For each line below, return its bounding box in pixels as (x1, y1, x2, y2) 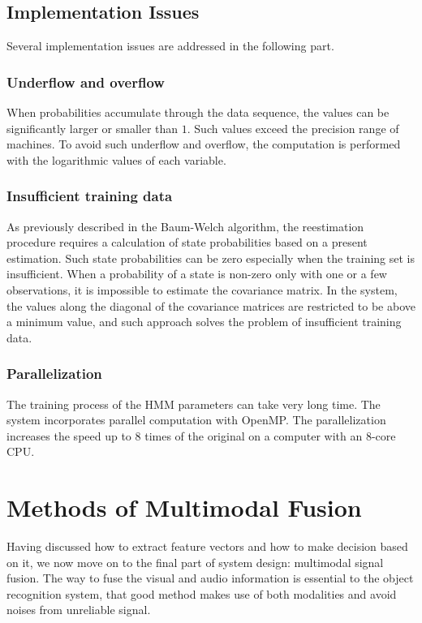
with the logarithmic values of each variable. (6, 151, 226, 168)
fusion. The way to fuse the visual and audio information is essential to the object (6, 569, 414, 586)
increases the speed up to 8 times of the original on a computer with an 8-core (6, 427, 396, 444)
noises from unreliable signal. (6, 601, 151, 618)
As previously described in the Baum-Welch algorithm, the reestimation (6, 217, 364, 234)
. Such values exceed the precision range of (187, 119, 399, 136)
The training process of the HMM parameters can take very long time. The (6, 395, 381, 412)
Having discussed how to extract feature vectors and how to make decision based (6, 538, 408, 555)
